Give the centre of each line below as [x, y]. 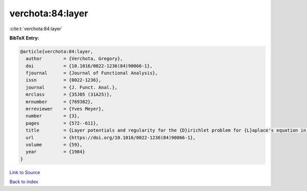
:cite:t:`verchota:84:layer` [36, 29]
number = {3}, [53, 116]
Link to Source [25, 172]
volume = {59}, [54, 145]
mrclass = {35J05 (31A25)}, [69, 94]
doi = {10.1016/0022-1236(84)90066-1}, [89, 66]
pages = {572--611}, [62, 123]
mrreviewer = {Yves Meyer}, [65, 109]
